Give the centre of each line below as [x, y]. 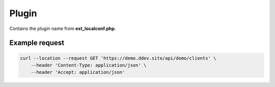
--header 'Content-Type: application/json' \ [89, 65]
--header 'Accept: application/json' [78, 72]
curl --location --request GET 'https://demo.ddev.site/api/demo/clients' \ [118, 58]
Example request [37, 43]
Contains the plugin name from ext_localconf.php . [63, 28]
